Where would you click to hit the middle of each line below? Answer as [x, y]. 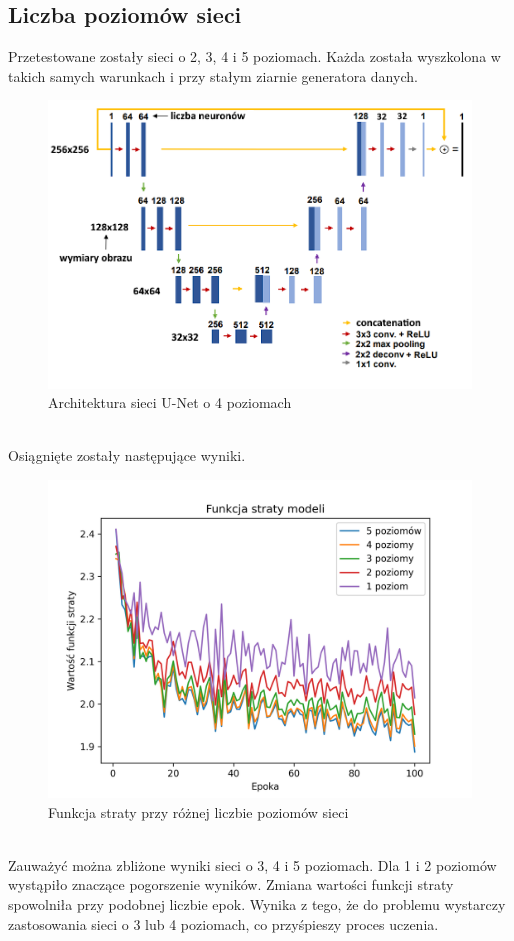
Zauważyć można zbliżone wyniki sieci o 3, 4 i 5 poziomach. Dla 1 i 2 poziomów [252, 864]
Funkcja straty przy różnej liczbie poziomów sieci [198, 811]
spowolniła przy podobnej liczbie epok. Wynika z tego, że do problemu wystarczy [257, 904]
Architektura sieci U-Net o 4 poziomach [170, 402]
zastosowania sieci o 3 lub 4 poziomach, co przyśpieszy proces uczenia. [223, 923]
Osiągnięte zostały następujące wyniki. [127, 455]
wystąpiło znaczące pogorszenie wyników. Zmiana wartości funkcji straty [231, 884]
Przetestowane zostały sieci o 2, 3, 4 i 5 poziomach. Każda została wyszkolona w [254, 56]
